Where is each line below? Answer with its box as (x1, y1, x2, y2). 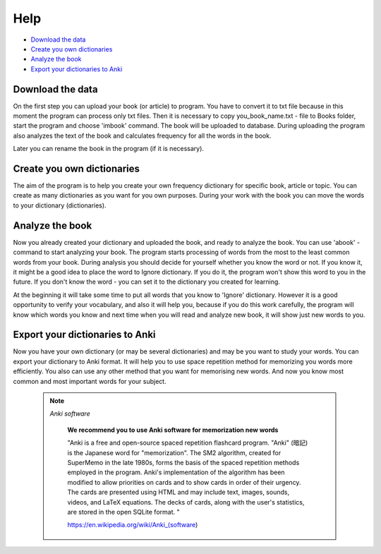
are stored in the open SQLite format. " (67, 507, 180, 516)
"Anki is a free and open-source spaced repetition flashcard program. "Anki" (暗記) (67, 438, 308, 447)
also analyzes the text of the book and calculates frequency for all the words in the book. (13, 131, 272, 140)
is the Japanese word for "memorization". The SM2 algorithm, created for (67, 448, 282, 457)
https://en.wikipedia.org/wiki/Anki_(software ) (67, 521, 198, 529)
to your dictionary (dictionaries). (13, 201, 107, 210)
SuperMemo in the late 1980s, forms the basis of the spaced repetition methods (67, 458, 300, 466)
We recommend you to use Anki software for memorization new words (67, 426, 279, 434)
